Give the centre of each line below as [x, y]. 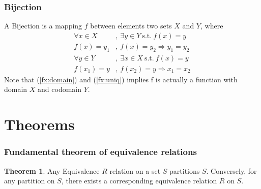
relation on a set [135, 170]
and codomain [60, 89]
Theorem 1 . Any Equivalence [52, 170]
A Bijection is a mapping [43, 26]
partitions [185, 170]
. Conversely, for [231, 170]
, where [212, 26]
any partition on [30, 181]
